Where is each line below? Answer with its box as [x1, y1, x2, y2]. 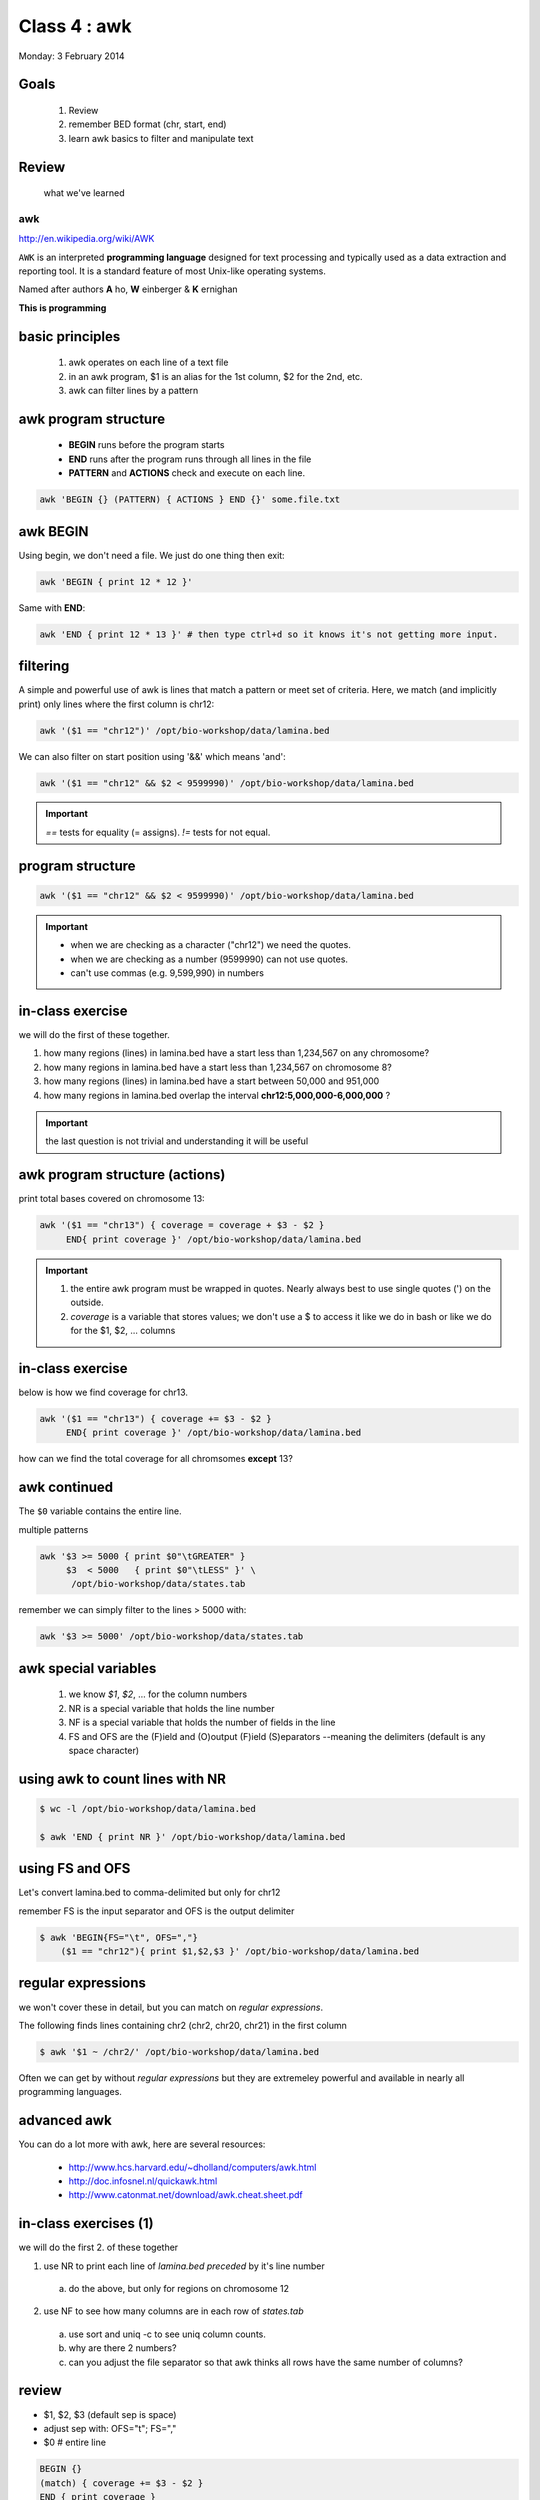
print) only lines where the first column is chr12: [18, 698, 215, 710]
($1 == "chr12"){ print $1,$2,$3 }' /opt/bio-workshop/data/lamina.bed [60, 1946, 420, 1957]
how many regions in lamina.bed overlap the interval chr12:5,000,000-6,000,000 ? [43, 1089, 391, 1101]
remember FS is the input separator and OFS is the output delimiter [18, 1905, 295, 1917]
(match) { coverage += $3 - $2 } [39, 2477, 204, 2489]
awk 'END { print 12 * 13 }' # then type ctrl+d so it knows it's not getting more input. [39, 628, 499, 640]
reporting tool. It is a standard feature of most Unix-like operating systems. [18, 265, 327, 277]
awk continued [18, 1479, 114, 1496]
